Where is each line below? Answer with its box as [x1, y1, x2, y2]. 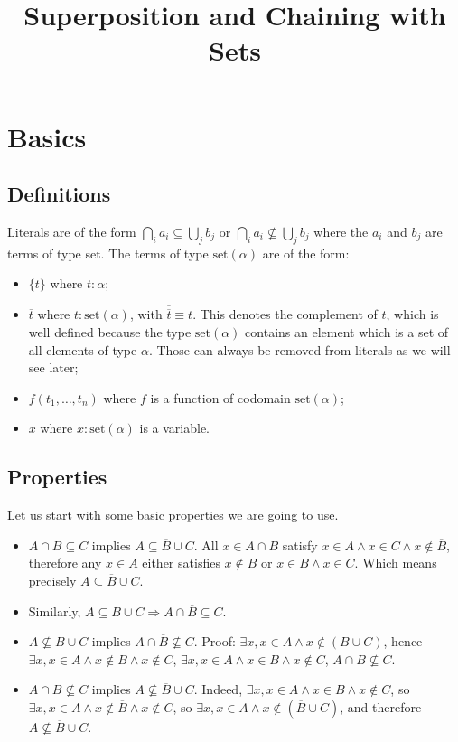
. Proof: [193, 632, 236, 651]
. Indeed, [193, 680, 243, 699]
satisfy [282, 535, 318, 554]
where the [313, 221, 369, 240]
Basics [7, 117, 87, 155]
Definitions [7, 180, 111, 208]
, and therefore [340, 697, 422, 716]
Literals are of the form [7, 221, 136, 240]
